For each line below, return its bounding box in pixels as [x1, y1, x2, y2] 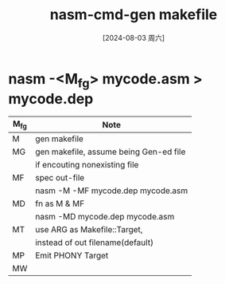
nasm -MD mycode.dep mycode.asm [35, 211, 175, 223]
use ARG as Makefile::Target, [35, 224, 143, 235]
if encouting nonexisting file [35, 160, 139, 171]
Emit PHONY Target [35, 250, 109, 261]
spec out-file [35, 172, 85, 183]
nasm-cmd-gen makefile [49, 6, 218, 24]
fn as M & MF [35, 198, 85, 209]
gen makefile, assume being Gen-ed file [35, 146, 186, 157]
